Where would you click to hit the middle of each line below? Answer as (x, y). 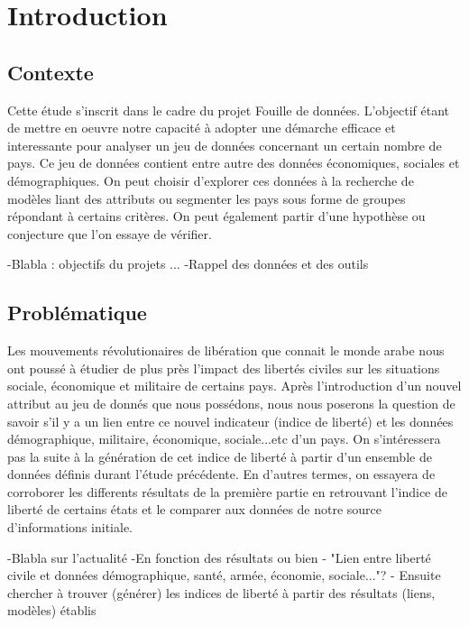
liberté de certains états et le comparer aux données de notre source (195, 509)
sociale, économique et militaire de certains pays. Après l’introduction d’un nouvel (234, 386)
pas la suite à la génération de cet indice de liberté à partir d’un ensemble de (220, 456)
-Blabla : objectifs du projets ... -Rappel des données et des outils (188, 264)
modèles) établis (52, 610)
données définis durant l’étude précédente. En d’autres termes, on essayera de (221, 474)
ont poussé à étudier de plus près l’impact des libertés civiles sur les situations (224, 368)
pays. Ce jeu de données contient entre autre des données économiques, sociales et (234, 163)
